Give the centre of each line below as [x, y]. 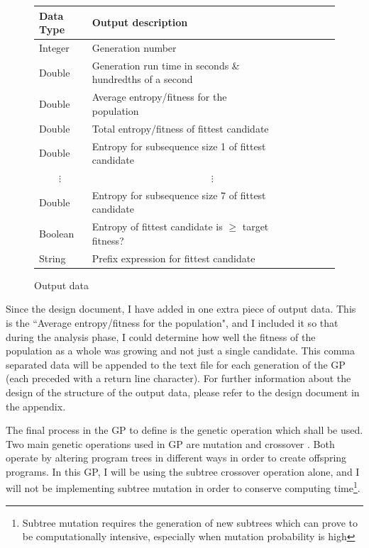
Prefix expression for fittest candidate [174, 258]
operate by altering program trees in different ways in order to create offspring [176, 458]
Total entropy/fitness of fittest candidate [180, 128]
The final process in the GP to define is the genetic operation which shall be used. [184, 430]
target [255, 227]
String [53, 258]
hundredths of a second [142, 79]
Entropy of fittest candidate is [157, 227]
